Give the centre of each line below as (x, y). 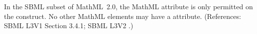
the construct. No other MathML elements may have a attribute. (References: (123, 16)
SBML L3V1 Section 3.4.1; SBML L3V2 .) (69, 25)
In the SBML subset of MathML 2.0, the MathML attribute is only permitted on (128, 6)
